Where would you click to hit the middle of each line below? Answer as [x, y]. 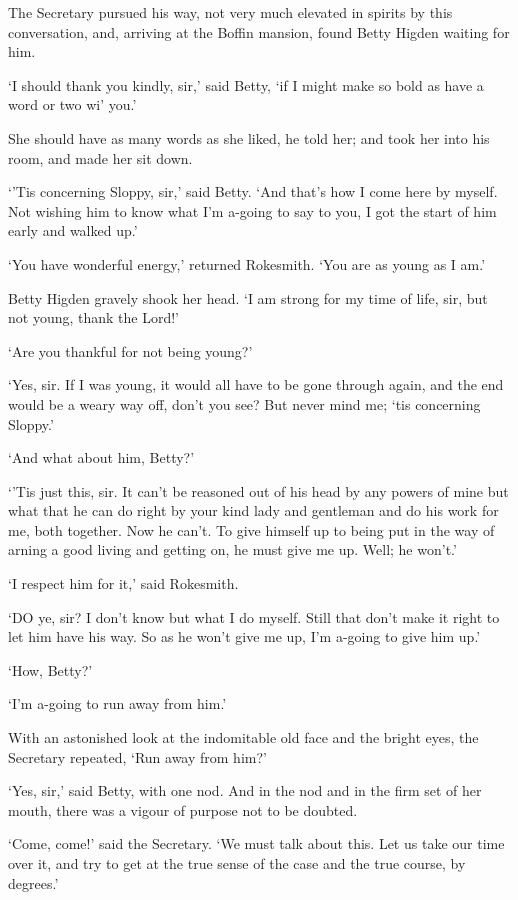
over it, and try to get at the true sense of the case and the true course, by [237, 863]
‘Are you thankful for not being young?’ [130, 350]
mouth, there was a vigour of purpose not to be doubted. [183, 809]
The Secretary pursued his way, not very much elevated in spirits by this [230, 12]
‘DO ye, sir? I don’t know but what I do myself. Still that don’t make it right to [254, 616]
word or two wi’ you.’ [72, 104]
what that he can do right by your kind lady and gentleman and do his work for [253, 510]
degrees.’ [33, 882]
